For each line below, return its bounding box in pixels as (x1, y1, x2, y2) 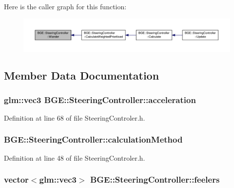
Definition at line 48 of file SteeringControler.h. (4, 152, 145, 163)
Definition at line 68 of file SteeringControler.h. (4, 112, 145, 123)
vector (4, 173, 29, 186)
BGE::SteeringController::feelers (90, 173, 220, 186)
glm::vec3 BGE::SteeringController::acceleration (4, 93, 196, 105)
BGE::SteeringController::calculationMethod (4, 133, 183, 146)
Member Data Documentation (4, 68, 159, 83)
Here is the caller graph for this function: (4, 1, 127, 11)
